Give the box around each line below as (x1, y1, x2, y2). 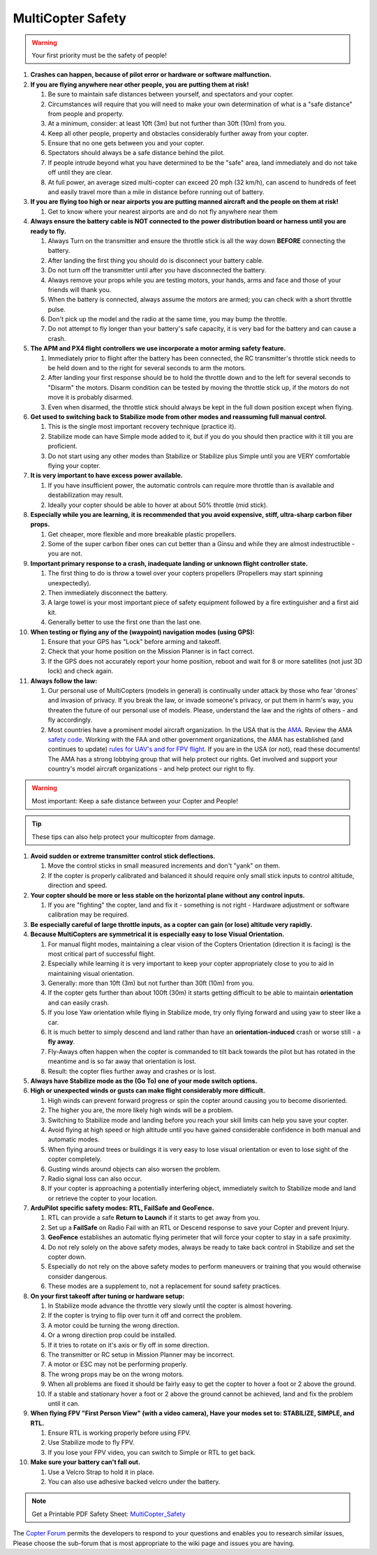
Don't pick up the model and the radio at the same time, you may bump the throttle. (47, 315, 288, 323)
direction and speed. (47, 881, 108, 890)
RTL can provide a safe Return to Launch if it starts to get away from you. (47, 1213, 260, 1222)
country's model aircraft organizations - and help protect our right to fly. (47, 765, 256, 773)
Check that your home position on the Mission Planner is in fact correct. (47, 647, 255, 656)
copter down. (47, 1253, 87, 1261)
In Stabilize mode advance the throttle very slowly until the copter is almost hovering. (47, 1301, 293, 1310)
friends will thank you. (47, 285, 112, 293)
